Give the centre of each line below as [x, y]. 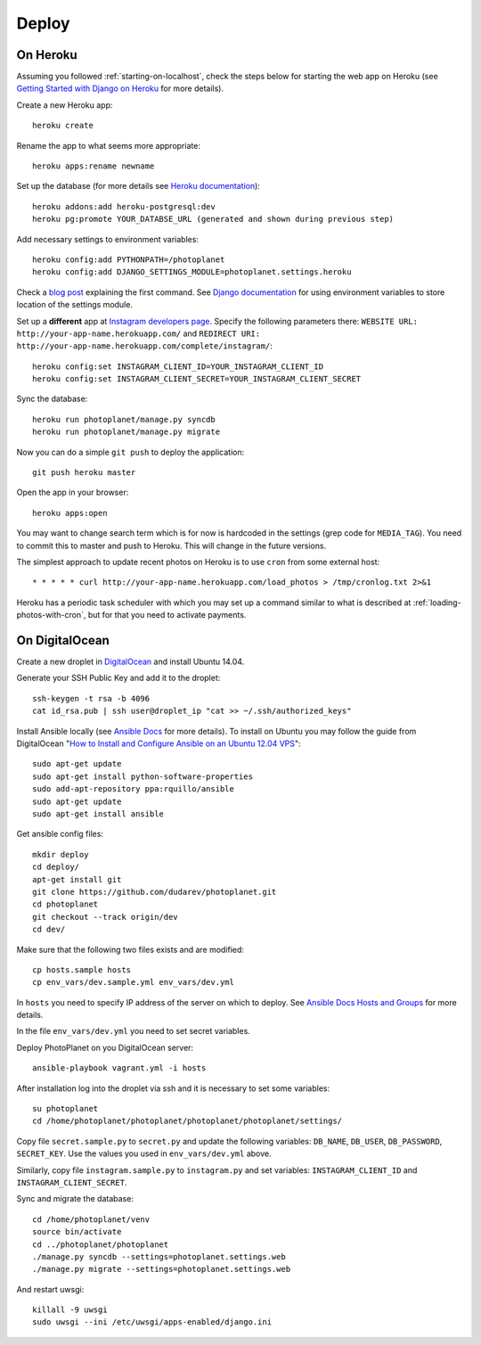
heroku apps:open [70, 513]
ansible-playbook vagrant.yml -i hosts [119, 1068]
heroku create [63, 126]
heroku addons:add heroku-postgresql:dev [124, 206]
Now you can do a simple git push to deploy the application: [130, 452]
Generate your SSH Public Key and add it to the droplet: [118, 678]
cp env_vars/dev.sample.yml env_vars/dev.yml [134, 982]
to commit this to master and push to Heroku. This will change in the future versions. [171, 545]
